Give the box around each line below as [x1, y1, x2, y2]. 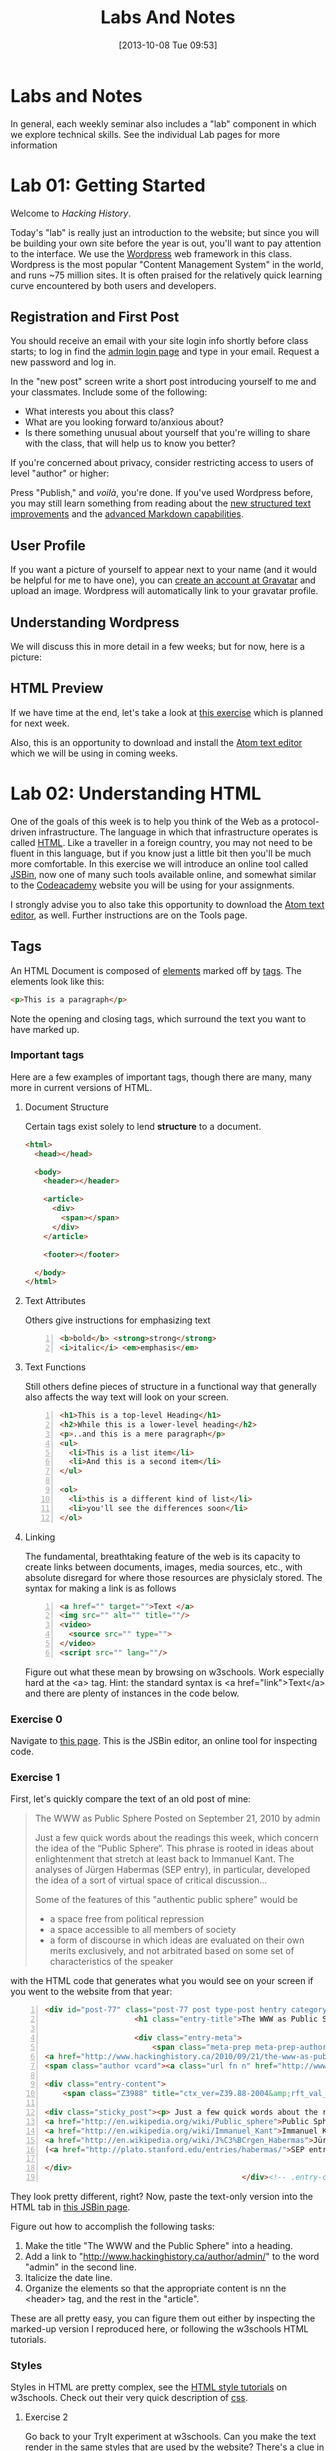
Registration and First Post [10, 309, 180, 326]
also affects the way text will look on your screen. [24, 1391, 230, 1403]
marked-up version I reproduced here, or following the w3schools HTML [10, 2323, 309, 2335]
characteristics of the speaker [49, 1956, 174, 1968]
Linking [24, 1531, 56, 1543]
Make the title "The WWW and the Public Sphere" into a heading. [24, 2240, 293, 2252]
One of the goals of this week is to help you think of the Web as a [10, 815, 279, 827]
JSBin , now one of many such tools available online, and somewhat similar [10, 868, 317, 880]
